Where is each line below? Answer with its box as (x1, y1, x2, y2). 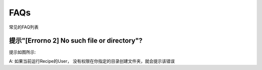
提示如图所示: (9, 49, 36, 55)
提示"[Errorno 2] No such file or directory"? (9, 37, 143, 45)
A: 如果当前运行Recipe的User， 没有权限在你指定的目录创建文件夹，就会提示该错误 (9, 58, 175, 64)
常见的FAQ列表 (9, 24, 39, 30)
